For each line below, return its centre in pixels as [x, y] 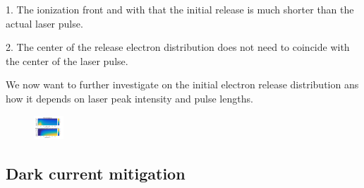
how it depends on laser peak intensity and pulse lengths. [129, 98]
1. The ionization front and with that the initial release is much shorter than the [180, 9]
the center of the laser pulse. [67, 60]
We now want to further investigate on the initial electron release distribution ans [182, 84]
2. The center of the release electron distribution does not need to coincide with [178, 47]
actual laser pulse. [44, 23]
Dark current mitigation [96, 174]
